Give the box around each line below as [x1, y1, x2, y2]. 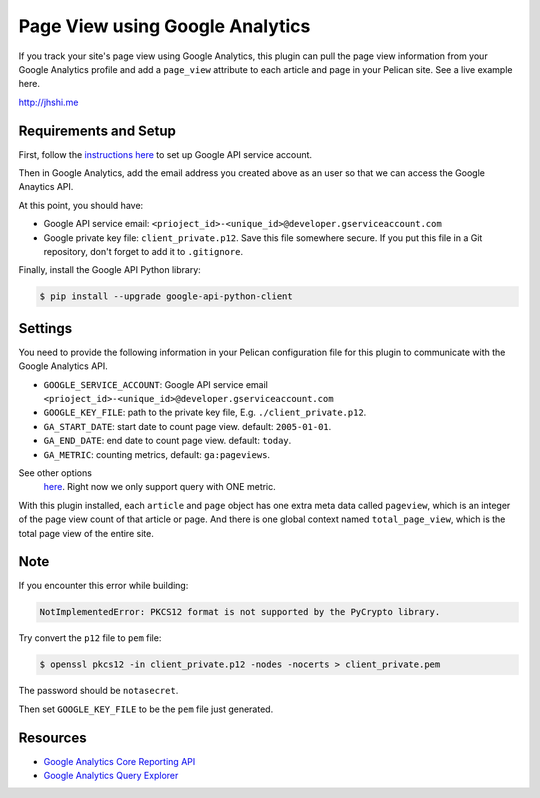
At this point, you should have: [18, 199, 144, 211]
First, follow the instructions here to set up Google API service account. [18, 148, 313, 160]
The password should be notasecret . [18, 685, 179, 697]
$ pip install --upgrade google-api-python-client [39, 291, 294, 302]
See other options [18, 466, 92, 479]
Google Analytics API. [18, 360, 109, 372]
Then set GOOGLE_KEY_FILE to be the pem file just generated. [18, 703, 274, 715]
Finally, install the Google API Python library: [18, 264, 202, 276]
